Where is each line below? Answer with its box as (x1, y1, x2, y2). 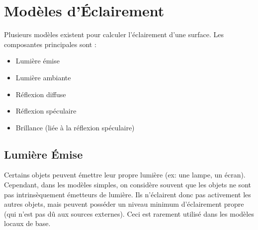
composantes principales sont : (4, 39, 96, 49)
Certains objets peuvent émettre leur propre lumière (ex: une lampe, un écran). (4, 170, 246, 180)
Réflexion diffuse (15, 89, 66, 99)
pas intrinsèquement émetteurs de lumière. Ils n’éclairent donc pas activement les (4, 189, 251, 199)
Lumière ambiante (15, 72, 71, 82)
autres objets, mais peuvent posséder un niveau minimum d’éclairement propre (4, 199, 244, 209)
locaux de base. (4, 218, 51, 229)
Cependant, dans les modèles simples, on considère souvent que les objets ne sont (4, 179, 251, 190)
